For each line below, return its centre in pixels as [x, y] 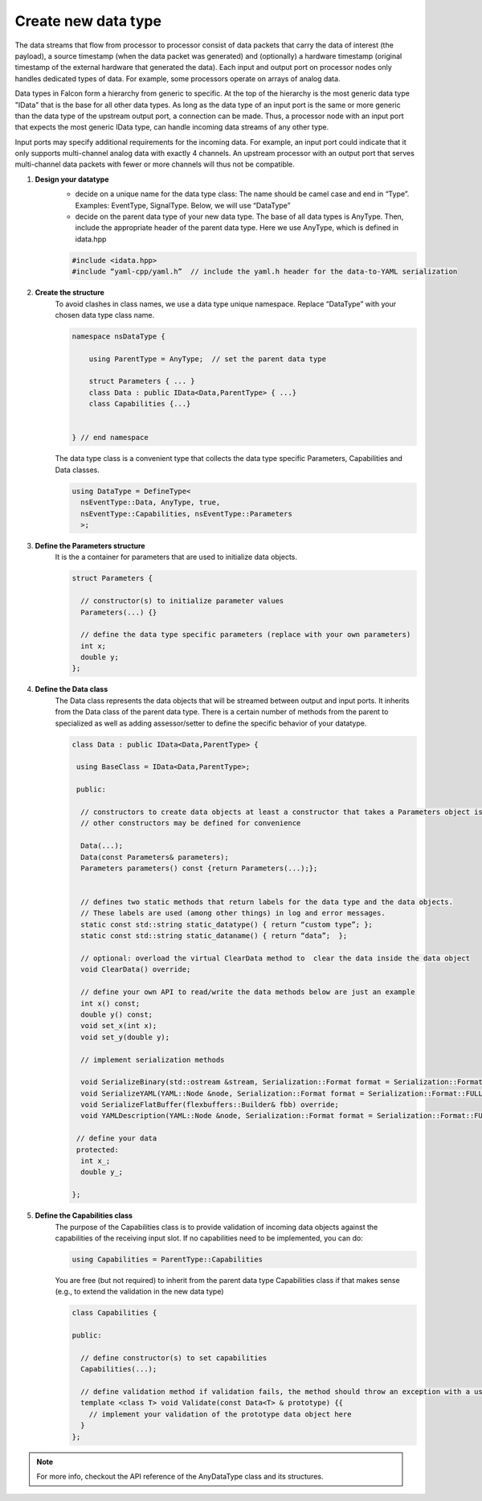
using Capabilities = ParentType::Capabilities [167, 1259]
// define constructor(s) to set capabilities [174, 1358]
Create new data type [88, 21]
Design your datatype [72, 179]
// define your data [117, 1139]
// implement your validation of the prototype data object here [220, 1414]
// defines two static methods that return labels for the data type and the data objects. [267, 902]
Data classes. [78, 470]
